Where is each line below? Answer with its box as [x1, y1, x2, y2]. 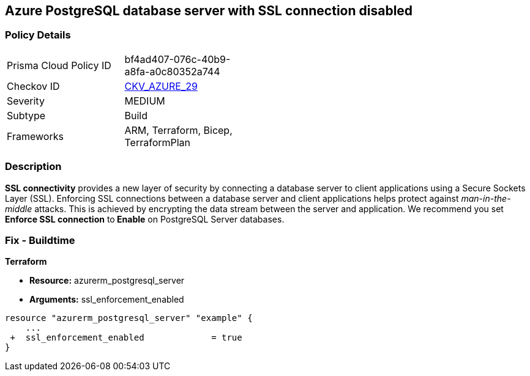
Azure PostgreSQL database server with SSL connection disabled [5, 3, 413, 18]
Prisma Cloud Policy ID [7, 59, 111, 72]
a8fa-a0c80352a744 [124, 65, 220, 78]
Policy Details [5, 29, 71, 42]
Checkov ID [7, 79, 60, 92]
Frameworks [7, 130, 64, 142]
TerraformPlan [124, 136, 191, 149]
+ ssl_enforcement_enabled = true [10, 333, 242, 343]
